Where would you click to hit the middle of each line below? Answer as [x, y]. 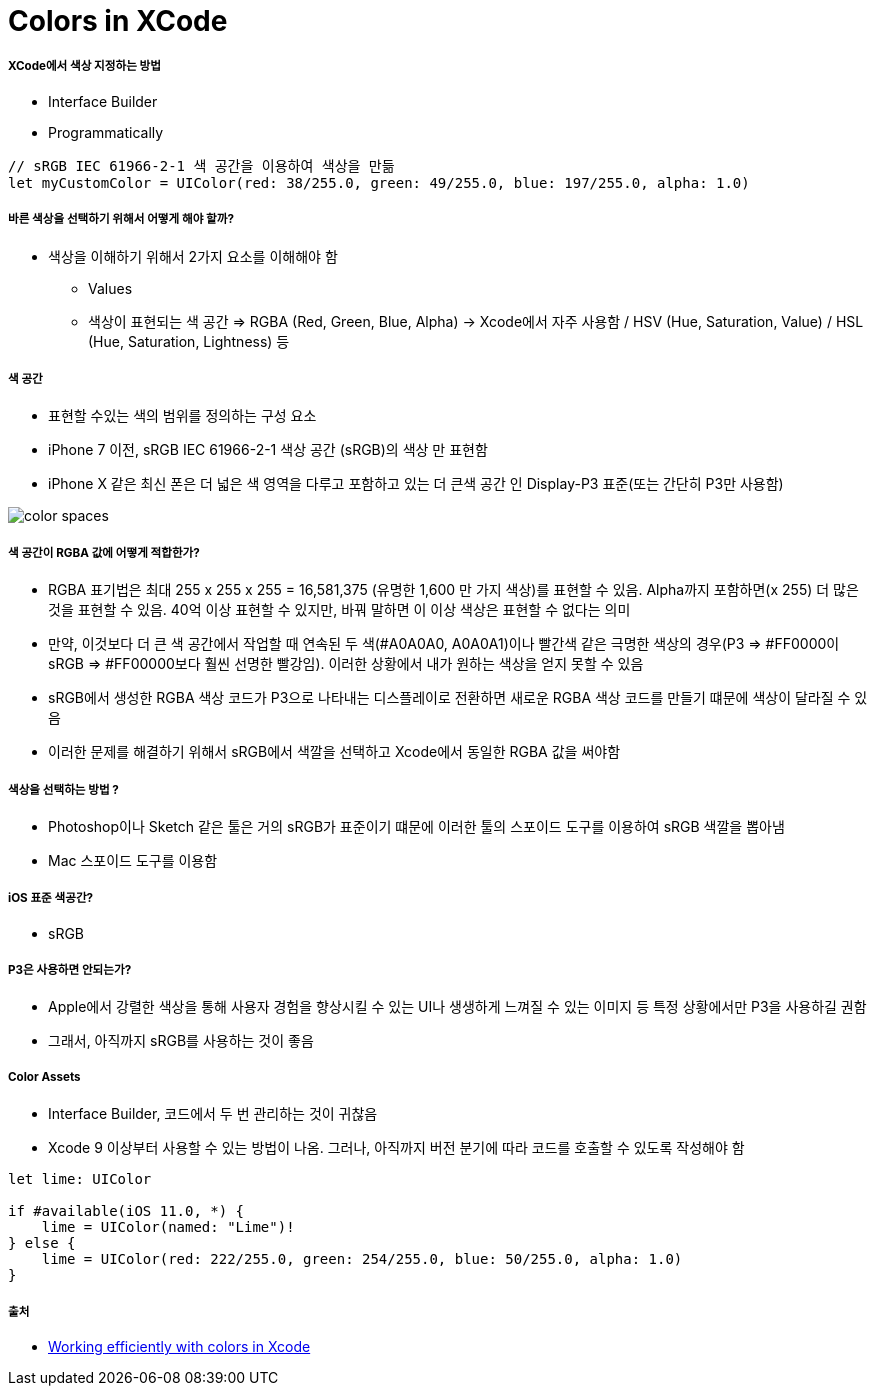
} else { [42, 1243]
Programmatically [106, 132]
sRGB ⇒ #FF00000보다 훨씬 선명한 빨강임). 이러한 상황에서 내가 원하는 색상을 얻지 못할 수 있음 [346, 664]
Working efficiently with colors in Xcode [179, 1347]
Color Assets [44, 1076]
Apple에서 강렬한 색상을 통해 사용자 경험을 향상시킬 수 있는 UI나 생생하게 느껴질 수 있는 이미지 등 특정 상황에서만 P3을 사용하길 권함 [457, 1007]
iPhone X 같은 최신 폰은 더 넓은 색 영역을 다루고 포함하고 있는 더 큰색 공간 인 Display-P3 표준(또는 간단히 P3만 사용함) [416, 484]
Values [110, 288]
